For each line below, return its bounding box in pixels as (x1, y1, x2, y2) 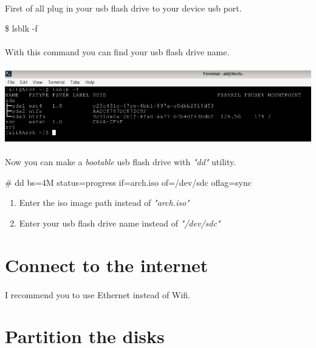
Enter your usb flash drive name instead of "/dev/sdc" (19, 216, 221, 229)
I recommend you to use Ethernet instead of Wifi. (5, 288, 190, 301)
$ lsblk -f (5, 22, 38, 35)
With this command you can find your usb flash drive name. (5, 46, 230, 58)
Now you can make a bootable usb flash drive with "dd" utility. (5, 155, 236, 168)
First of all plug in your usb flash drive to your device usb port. (5, 1, 242, 14)
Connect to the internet (5, 252, 208, 277)
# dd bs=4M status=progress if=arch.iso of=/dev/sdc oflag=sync (5, 176, 252, 188)
